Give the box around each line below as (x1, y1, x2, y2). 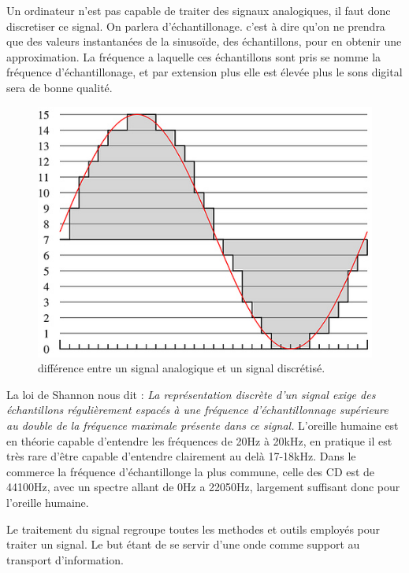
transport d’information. (6, 551, 124, 567)
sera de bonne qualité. (6, 79, 113, 95)
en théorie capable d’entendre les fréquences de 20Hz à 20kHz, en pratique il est (6, 432, 392, 449)
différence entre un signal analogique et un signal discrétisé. (38, 360, 325, 376)
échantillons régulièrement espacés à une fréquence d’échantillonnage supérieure (6, 401, 389, 418)
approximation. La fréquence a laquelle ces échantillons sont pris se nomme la (6, 48, 381, 65)
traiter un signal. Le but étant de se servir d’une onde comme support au (6, 536, 360, 553)
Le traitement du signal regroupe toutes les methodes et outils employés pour (6, 520, 381, 537)
